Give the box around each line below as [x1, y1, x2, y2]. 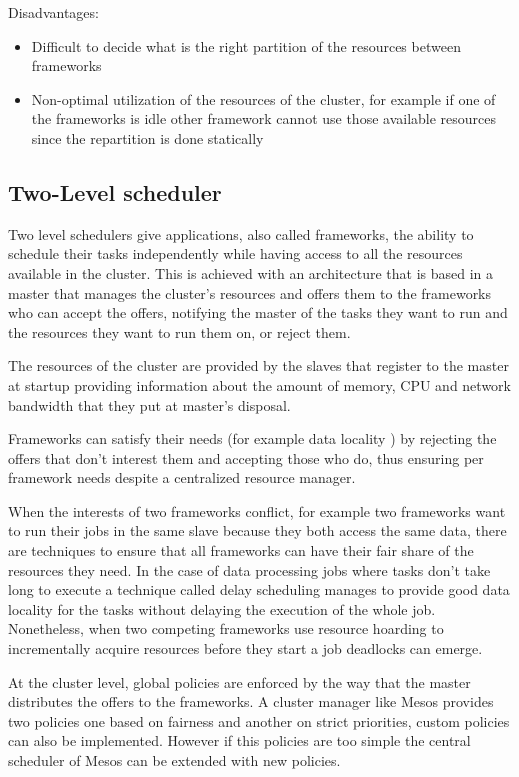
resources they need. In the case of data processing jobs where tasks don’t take [8, 559, 491, 580]
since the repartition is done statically [31, 127, 264, 148]
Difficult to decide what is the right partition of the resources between [31, 35, 461, 56]
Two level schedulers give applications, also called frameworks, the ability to [8, 223, 474, 244]
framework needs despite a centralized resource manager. [8, 467, 356, 488]
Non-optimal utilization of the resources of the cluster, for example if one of [31, 88, 496, 109]
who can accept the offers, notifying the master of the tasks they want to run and [8, 302, 508, 323]
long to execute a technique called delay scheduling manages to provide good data [8, 579, 510, 600]
